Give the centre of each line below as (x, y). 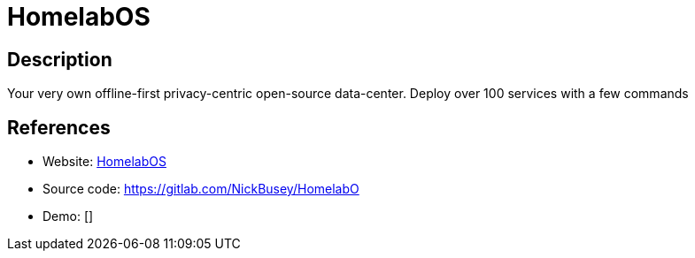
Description (60, 59)
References (59, 127)
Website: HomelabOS (104, 162)
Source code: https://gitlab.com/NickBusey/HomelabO (201, 189)
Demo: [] (68, 216)
